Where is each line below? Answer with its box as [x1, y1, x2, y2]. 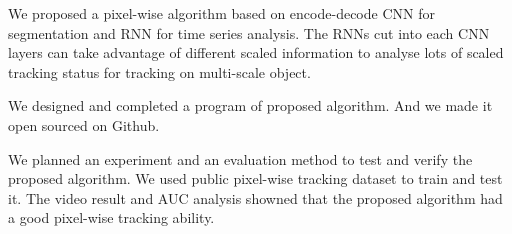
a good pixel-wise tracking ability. [8, 207, 215, 228]
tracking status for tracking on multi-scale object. [8, 61, 311, 82]
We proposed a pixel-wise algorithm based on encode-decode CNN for [8, 3, 435, 23]
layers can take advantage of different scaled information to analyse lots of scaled [8, 42, 504, 63]
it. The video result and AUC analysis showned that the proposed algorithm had [8, 187, 503, 208]
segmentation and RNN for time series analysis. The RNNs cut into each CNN [8, 22, 490, 43]
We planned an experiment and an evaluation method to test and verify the [8, 148, 473, 169]
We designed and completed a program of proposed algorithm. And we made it [8, 95, 493, 116]
